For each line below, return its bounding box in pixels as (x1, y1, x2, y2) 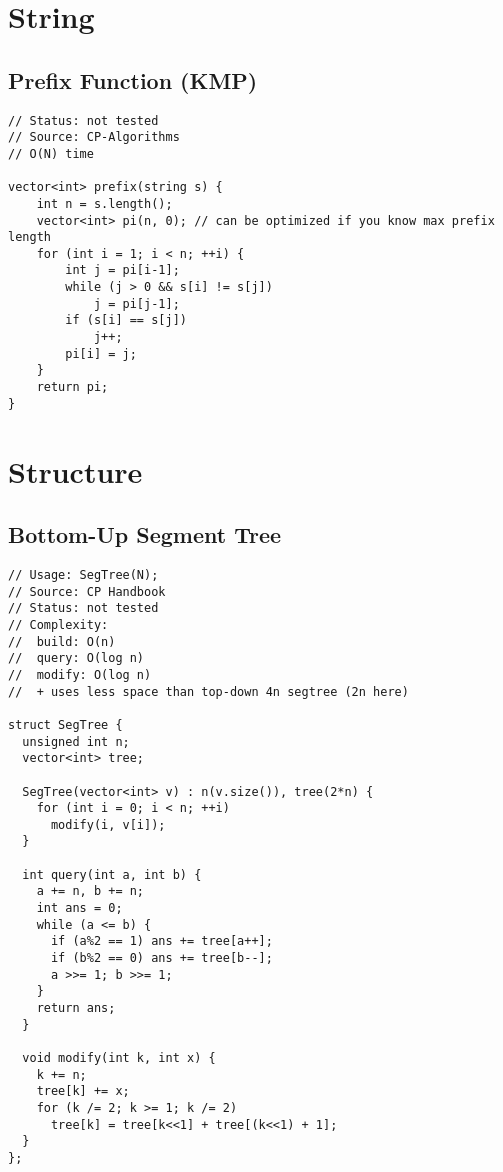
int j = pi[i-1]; (65, 263, 180, 278)
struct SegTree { (8, 717, 123, 732)
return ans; (36, 1001, 116, 1016)
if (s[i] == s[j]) (65, 313, 187, 328)
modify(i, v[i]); (50, 817, 166, 832)
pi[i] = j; (65, 346, 137, 361)
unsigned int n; (22, 734, 130, 749)
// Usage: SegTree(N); (8, 567, 159, 582)
